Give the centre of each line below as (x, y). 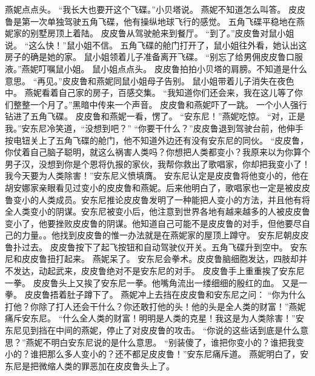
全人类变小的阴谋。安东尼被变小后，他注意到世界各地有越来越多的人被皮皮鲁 (157, 211)
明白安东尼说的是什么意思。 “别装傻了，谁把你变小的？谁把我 (173, 342)
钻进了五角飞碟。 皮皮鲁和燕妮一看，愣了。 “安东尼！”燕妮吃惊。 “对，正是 (155, 116)
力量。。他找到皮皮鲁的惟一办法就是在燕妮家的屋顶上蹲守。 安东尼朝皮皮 (165, 235)
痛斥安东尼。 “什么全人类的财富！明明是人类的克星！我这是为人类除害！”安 (154, 318)
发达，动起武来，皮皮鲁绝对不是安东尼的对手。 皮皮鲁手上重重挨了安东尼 (159, 271)
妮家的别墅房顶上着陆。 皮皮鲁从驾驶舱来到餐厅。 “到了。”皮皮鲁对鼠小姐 (150, 33)
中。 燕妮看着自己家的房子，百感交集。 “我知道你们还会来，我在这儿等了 (150, 92)
